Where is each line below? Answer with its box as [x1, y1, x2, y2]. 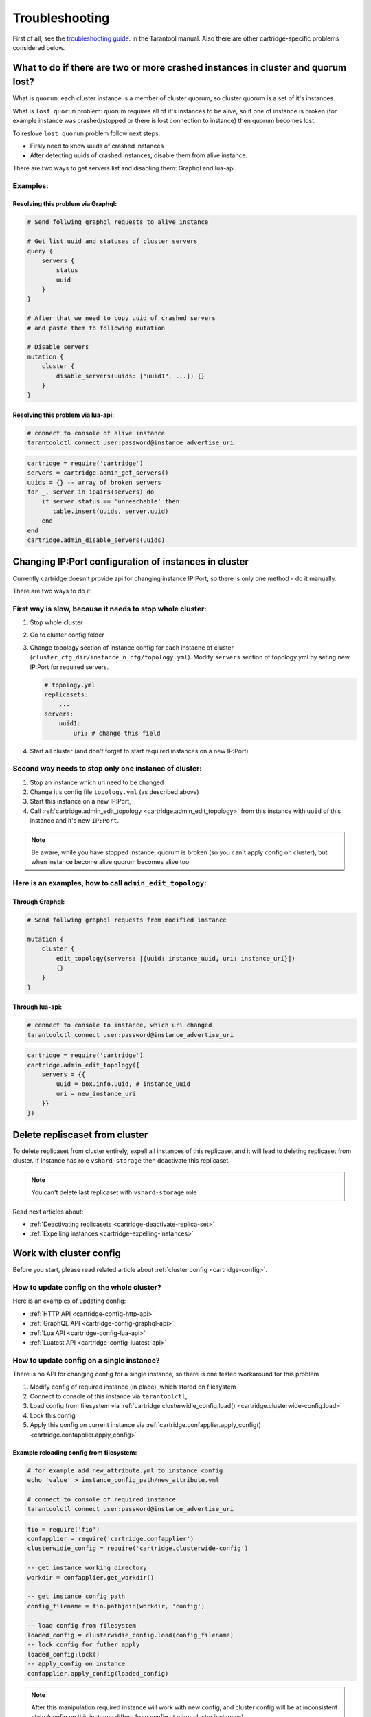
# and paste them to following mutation [27, 323, 165, 332]
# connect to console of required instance [27, 1495, 177, 1503]
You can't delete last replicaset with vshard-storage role [31, 1188, 197, 1196]
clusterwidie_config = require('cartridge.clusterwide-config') [27, 1545, 249, 1552]
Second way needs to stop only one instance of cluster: [12, 764, 202, 773]
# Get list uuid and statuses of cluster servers [27, 238, 198, 245]
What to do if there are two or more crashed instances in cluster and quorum [12, 62, 347, 73]
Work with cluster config [12, 1247, 122, 1260]
